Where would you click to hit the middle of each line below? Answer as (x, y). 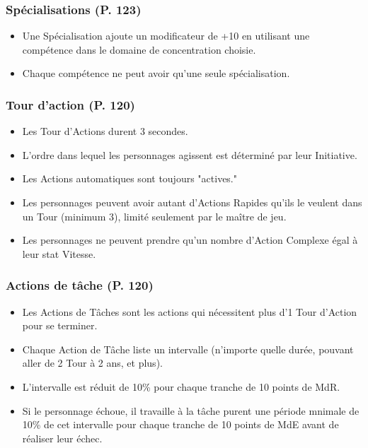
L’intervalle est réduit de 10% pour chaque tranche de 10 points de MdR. (181, 386)
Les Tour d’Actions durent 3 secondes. (105, 131)
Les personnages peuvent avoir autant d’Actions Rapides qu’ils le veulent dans (192, 202)
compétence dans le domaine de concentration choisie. (139, 49)
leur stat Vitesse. (59, 253)
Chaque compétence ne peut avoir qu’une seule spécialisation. (156, 73)
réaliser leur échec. (62, 438)
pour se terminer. (60, 325)
